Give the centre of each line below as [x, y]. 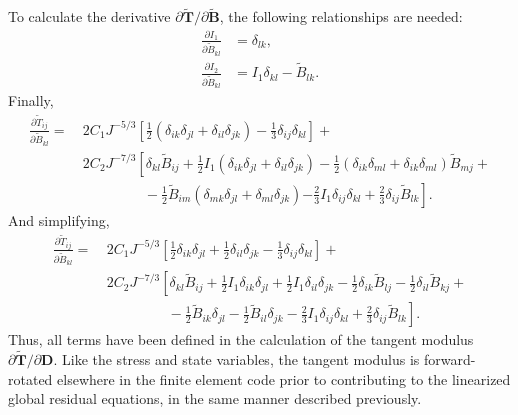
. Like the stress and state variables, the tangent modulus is [236, 359]
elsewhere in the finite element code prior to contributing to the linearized [284, 378]
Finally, [31, 100]
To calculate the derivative [89, 16]
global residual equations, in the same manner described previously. [215, 398]
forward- [450, 359]
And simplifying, [59, 219]
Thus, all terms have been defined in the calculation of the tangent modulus [241, 339]
